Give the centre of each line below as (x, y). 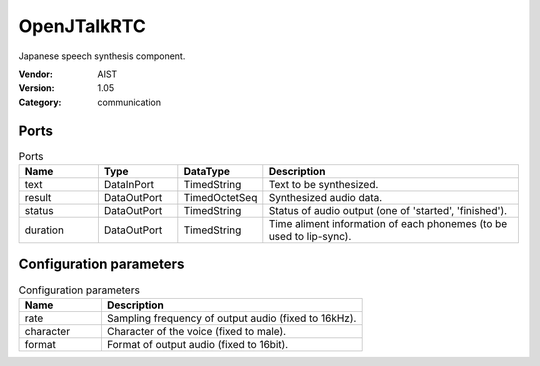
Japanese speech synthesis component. (102, 56)
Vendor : (36, 74)
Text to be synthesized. (323, 184)
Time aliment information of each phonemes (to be (388, 223)
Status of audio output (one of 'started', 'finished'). (388, 210)
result (38, 197)
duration (44, 230)
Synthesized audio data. (325, 197)
